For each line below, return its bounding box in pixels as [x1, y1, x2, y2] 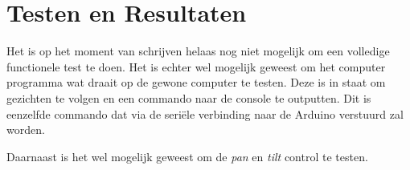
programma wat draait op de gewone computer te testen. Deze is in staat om [6, 74, 386, 91]
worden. [6, 121, 45, 138]
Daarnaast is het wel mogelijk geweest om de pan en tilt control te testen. [6, 148, 368, 164]
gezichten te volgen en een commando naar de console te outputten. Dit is [6, 89, 371, 106]
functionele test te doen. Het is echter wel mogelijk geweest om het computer [6, 58, 386, 75]
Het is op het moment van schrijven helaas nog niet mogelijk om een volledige [6, 42, 390, 59]
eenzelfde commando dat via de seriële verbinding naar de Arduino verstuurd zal [6, 105, 404, 122]
